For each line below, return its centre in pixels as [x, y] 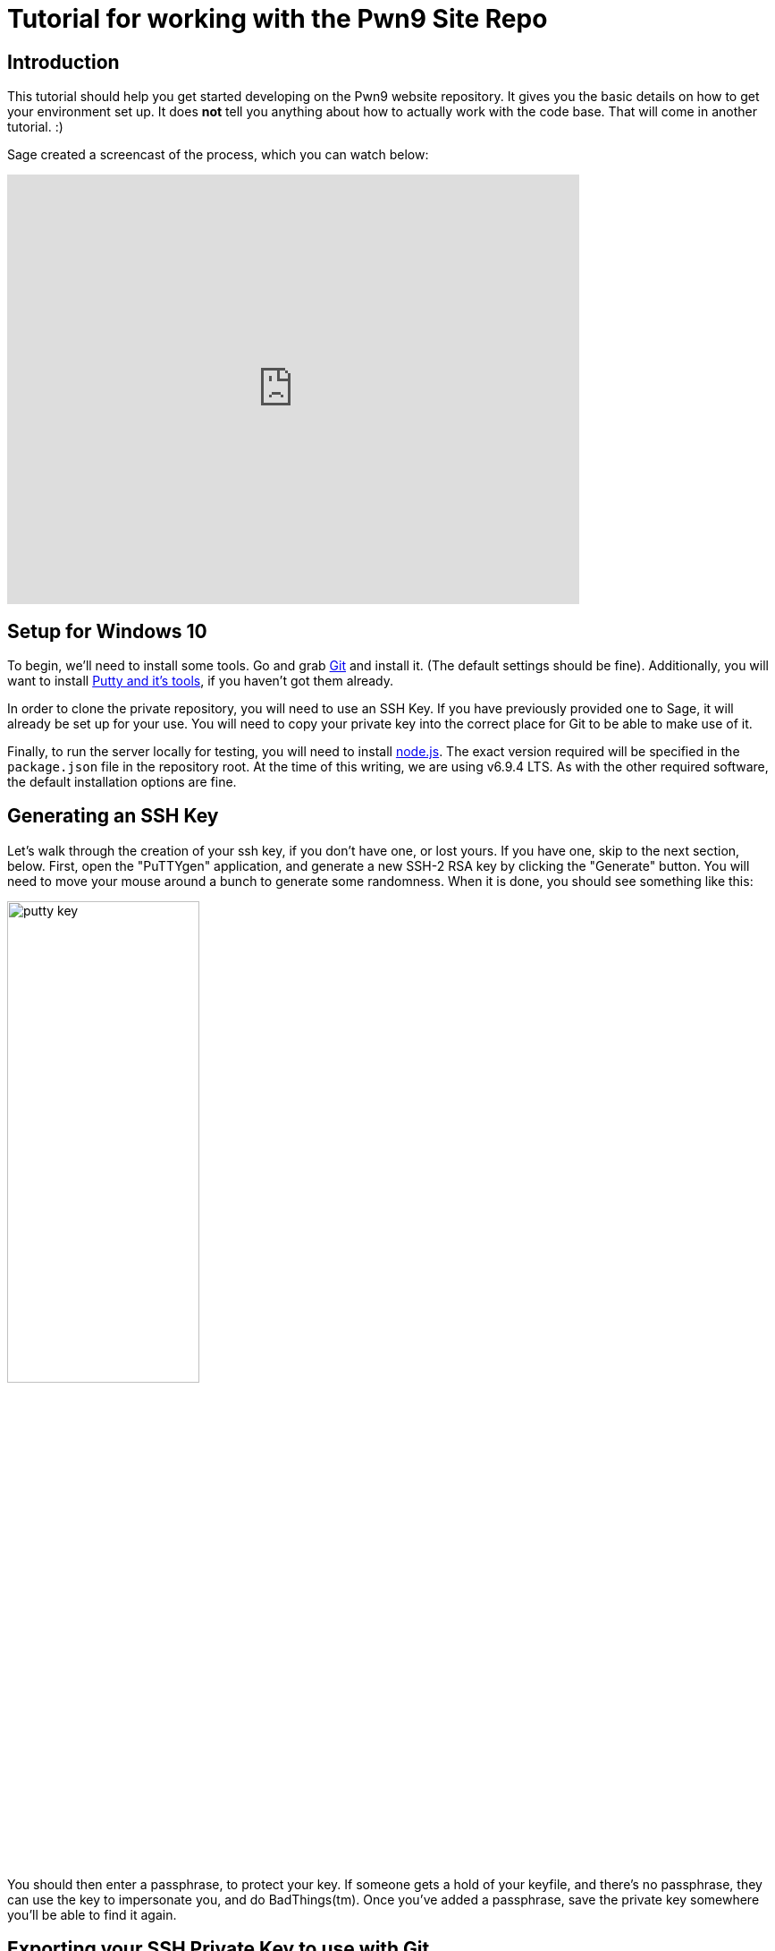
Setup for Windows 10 [107, 631]
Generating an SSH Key [113, 816]
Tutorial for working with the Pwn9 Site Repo [278, 19]
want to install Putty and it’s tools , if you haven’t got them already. [201, 681]
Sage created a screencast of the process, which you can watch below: [218, 155]
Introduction [63, 62]
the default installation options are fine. [122, 782]
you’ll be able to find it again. [92, 1914]
